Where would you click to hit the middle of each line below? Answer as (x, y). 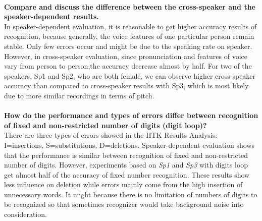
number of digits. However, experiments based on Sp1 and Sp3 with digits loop (126, 165)
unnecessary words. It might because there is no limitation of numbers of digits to (131, 194)
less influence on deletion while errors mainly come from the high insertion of (123, 184)
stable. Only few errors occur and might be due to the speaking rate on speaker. (128, 46)
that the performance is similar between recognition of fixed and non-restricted (126, 155)
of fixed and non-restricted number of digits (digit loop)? (106, 125)
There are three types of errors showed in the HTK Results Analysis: (111, 135)
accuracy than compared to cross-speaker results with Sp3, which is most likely (126, 86)
